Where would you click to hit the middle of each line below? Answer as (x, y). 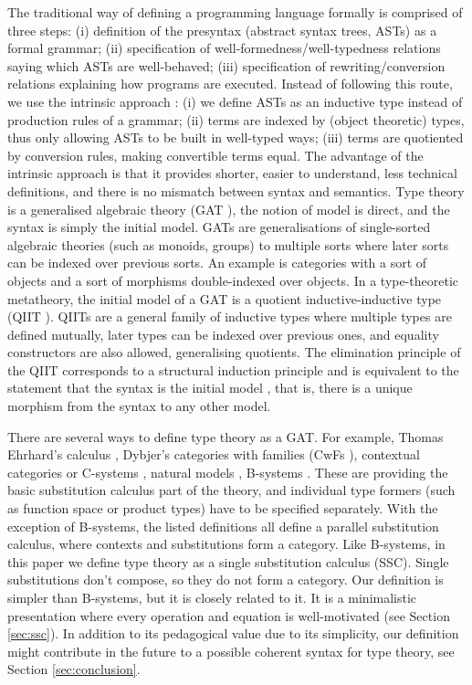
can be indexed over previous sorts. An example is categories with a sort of (217, 263)
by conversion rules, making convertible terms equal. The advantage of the (215, 155)
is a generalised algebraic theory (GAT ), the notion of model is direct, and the (229, 209)
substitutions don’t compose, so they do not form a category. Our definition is (226, 580)
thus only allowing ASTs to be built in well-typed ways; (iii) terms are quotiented (236, 137)
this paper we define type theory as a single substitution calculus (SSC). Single (228, 561)
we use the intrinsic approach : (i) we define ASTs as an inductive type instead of (235, 101)
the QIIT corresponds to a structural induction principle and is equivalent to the (233, 369)
